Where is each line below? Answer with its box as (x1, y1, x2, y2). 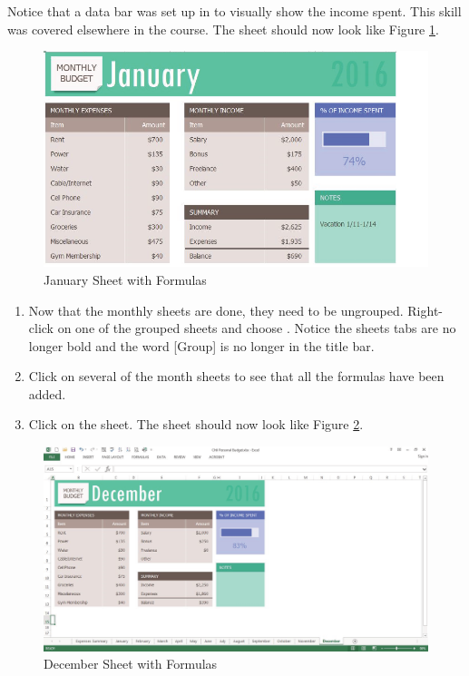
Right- (407, 300, 443, 319)
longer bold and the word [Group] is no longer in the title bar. (28, 336, 375, 355)
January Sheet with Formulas (44, 269, 207, 289)
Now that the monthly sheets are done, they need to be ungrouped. (28, 300, 404, 319)
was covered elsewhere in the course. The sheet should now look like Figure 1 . (7, 19, 439, 38)
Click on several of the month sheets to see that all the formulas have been (28, 367, 445, 386)
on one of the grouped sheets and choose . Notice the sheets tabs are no (57, 318, 456, 338)
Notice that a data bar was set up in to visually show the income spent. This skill (7, 2, 462, 20)
